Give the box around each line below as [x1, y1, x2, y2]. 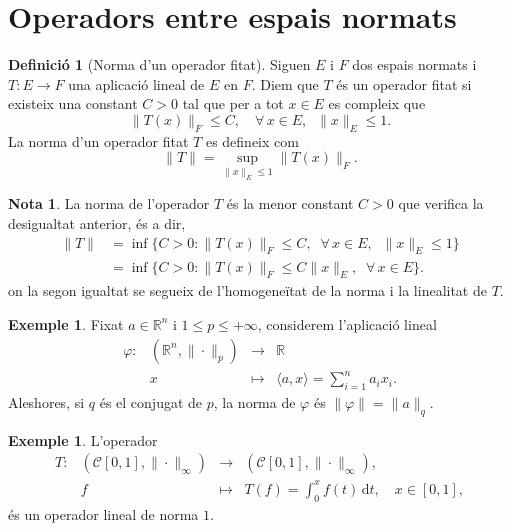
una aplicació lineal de [68, 73, 205, 94]
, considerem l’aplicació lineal [257, 313, 437, 334]
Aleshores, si [8, 391, 85, 412]
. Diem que [251, 73, 319, 94]
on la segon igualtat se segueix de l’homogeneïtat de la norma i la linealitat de [8, 280, 487, 301]
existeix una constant [8, 93, 138, 114]
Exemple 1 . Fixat [8, 313, 124, 334]
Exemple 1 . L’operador [8, 429, 158, 450]
